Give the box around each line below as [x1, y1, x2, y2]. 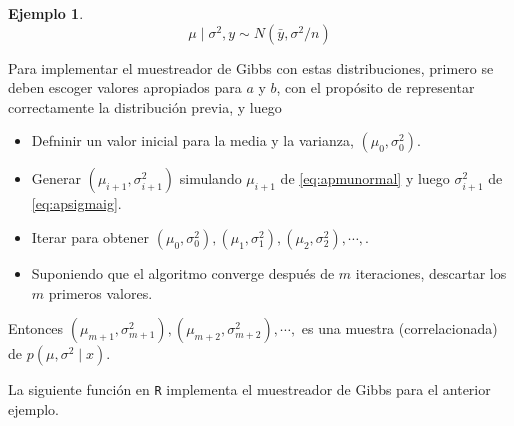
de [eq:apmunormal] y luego [280, 168, 450, 189]
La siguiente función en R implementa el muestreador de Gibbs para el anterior [8, 379, 491, 400]
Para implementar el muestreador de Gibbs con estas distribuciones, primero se [8, 57, 494, 78]
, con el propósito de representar [276, 77, 475, 98]
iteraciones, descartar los [355, 262, 507, 283]
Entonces [8, 318, 64, 339]
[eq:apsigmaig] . [31, 193, 122, 214]
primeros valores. [48, 282, 153, 303]
